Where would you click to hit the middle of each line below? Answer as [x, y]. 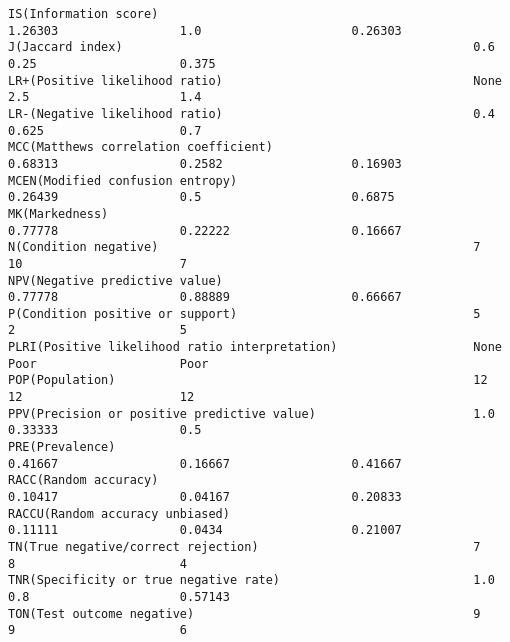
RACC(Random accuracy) [83, 480]
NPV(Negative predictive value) [115, 280]
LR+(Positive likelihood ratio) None [255, 80]
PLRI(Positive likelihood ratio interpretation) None [255, 347]
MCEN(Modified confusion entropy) [123, 180]
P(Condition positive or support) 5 [244, 313]
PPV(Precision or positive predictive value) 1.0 [251, 413]
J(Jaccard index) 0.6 [251, 47]
